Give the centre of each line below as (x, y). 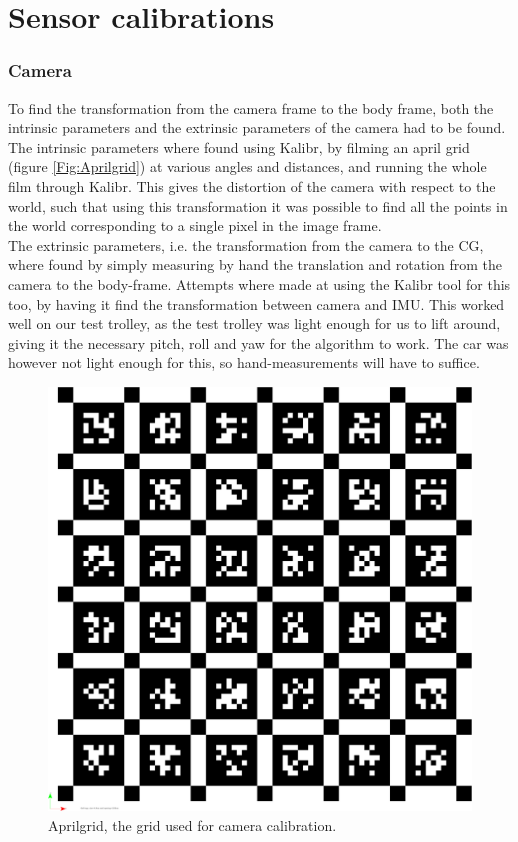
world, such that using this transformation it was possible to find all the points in (258, 205)
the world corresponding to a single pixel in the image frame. (195, 225)
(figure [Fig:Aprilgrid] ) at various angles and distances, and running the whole (247, 166)
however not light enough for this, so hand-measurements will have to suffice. (244, 362)
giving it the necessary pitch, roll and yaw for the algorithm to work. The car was (258, 342)
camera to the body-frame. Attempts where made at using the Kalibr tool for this (259, 283)
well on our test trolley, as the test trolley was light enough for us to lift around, (254, 323)
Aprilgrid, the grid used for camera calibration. (192, 824)
